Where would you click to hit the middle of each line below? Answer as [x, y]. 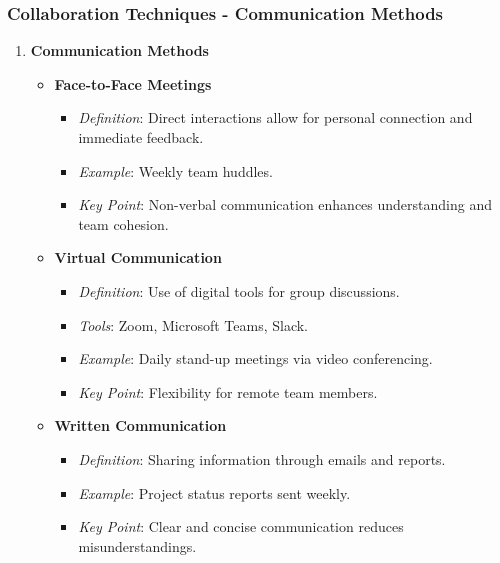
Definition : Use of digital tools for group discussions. [239, 290]
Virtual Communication [138, 257]
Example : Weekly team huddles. [175, 170]
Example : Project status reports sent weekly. [214, 492]
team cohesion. [123, 223]
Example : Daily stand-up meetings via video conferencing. [255, 358]
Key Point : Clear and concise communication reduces [241, 526]
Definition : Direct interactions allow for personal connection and [275, 117]
